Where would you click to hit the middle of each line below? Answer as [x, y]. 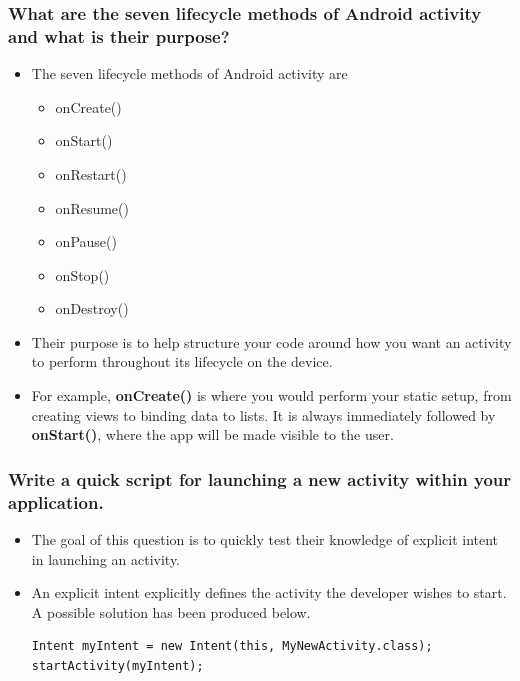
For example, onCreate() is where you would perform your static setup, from [271, 395]
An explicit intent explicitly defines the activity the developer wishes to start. [269, 592]
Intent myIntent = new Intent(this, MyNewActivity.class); [232, 646]
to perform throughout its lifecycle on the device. [182, 361]
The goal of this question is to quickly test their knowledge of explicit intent [265, 539]
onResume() [92, 207]
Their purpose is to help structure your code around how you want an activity [271, 341]
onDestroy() [92, 308]
